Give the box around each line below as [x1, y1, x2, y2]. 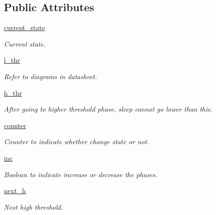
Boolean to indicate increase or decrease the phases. [4, 169, 158, 179]
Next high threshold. [4, 201, 63, 212]
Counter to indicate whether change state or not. [4, 136, 149, 147]
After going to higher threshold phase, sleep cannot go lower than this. [4, 104, 213, 114]
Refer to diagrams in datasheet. [4, 71, 97, 81]
